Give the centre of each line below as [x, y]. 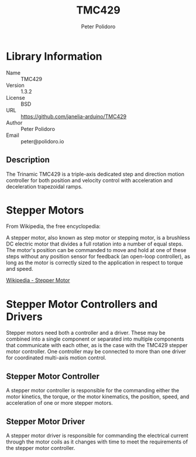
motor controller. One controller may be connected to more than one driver [96, 352]
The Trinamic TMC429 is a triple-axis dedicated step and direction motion [95, 174]
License [16, 98]
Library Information [54, 56]
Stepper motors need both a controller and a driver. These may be [86, 333]
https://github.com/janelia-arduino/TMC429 [74, 116]
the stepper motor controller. [41, 448]
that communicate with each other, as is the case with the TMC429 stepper [97, 345]
